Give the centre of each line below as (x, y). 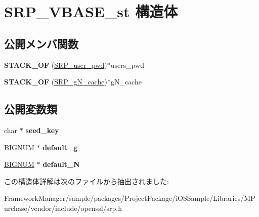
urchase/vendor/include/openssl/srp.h (63, 208)
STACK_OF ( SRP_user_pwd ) (56, 64)
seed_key (42, 130)
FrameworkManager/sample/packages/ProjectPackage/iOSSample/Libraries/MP (130, 198)
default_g (60, 147)
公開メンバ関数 (41, 43)
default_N (61, 164)
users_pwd (127, 64)
